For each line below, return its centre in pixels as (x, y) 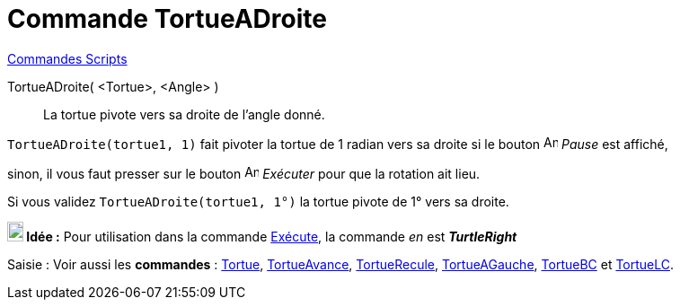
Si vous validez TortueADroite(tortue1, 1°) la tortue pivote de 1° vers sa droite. (258, 201)
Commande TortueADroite (167, 19)
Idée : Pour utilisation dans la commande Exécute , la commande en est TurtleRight (272, 236)
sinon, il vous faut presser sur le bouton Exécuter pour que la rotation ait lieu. (244, 173)
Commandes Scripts (67, 58)
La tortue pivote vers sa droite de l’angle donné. (184, 114)
